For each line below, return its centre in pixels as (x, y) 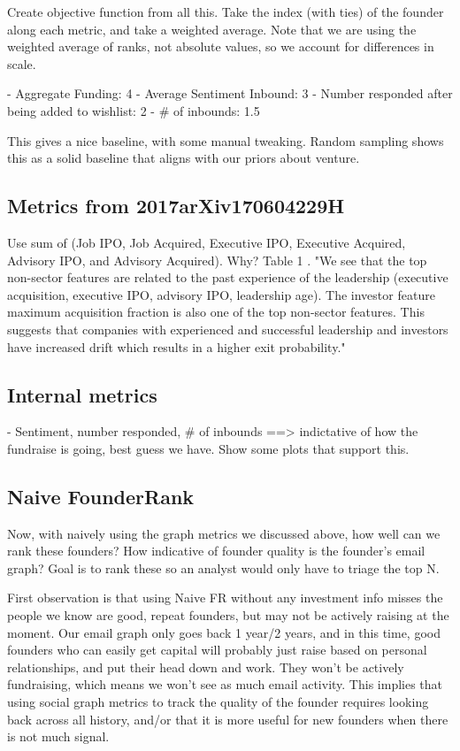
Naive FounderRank (101, 496)
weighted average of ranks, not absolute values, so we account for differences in (221, 46)
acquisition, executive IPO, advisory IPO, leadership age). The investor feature (221, 294)
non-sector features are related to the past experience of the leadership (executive (228, 277)
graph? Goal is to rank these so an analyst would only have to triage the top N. (223, 567)
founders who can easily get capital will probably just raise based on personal (217, 650)
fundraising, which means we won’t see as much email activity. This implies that (225, 684)
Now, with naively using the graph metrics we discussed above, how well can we (224, 533)
